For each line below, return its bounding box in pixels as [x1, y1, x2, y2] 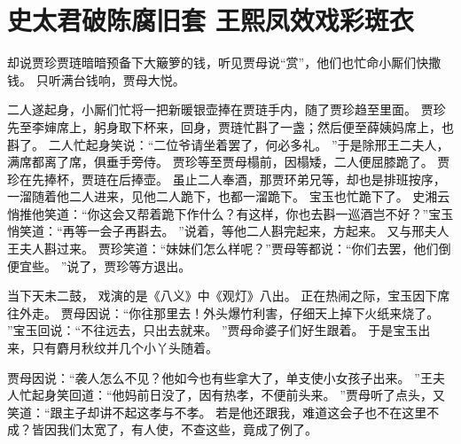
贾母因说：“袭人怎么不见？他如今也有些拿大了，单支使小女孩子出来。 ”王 [7, 368, 433, 386]
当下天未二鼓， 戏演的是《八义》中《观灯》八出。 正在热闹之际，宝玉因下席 [7, 286, 450, 305]
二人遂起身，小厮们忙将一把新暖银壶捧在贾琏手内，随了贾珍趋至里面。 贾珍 [7, 100, 446, 119]
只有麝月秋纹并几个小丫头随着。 [31, 339, 218, 357]
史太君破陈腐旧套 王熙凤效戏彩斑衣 [7, 2, 414, 38]
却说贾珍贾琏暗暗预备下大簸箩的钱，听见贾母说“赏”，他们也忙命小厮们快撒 [7, 53, 441, 72]
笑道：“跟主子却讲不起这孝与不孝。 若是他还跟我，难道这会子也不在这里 [7, 402, 427, 421]
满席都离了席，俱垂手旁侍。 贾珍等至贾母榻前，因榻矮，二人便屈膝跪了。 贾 [7, 152, 450, 171]
